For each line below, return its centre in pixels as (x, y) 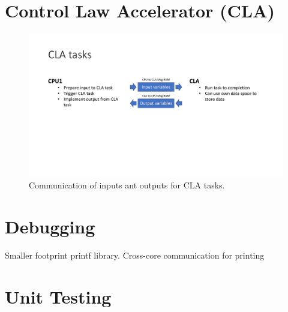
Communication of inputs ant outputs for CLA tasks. (127, 185)
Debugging (50, 226)
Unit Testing (58, 296)
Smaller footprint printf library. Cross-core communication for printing (135, 255)
